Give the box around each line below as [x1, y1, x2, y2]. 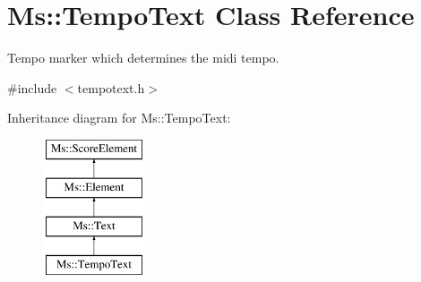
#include [7, 78, 57, 97]
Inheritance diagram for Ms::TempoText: [7, 108, 231, 127]
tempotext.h [77, 78, 145, 97]
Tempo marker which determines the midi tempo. [7, 48, 279, 67]
